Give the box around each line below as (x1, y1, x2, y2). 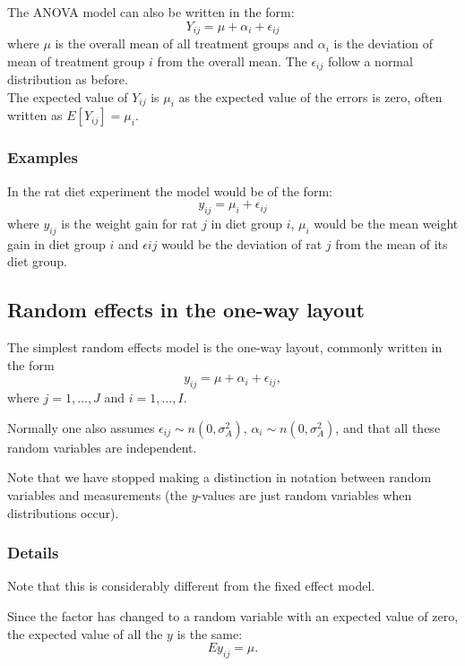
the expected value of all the (7, 624, 163, 643)
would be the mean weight (314, 214, 459, 233)
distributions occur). (7, 503, 119, 522)
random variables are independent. (7, 437, 197, 456)
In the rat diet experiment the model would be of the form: (7, 181, 332, 200)
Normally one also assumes (7, 418, 155, 437)
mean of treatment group (7, 51, 145, 70)
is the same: (177, 624, 243, 643)
